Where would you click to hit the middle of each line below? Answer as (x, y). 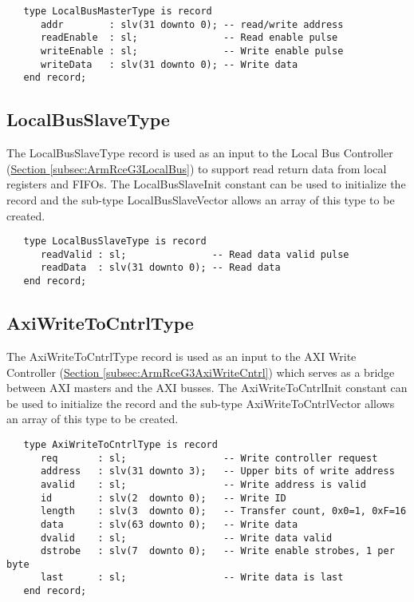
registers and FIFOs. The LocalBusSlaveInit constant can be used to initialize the (206, 184)
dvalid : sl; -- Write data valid (186, 538)
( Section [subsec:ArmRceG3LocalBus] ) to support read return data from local (197, 168)
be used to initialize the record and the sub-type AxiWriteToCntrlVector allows (201, 403)
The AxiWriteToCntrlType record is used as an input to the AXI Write (181, 356)
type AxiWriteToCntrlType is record (120, 444)
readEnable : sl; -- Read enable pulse (189, 38)
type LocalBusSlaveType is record (115, 242)
